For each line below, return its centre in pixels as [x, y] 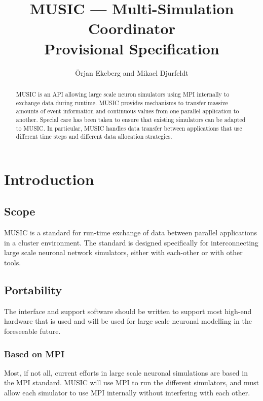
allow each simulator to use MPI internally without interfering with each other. [127, 392]
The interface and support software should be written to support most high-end [128, 311]
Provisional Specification [132, 48]
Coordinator [132, 28]
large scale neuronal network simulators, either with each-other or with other [123, 252]
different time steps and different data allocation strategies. [94, 136]
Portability [33, 289]
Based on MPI [34, 353]
